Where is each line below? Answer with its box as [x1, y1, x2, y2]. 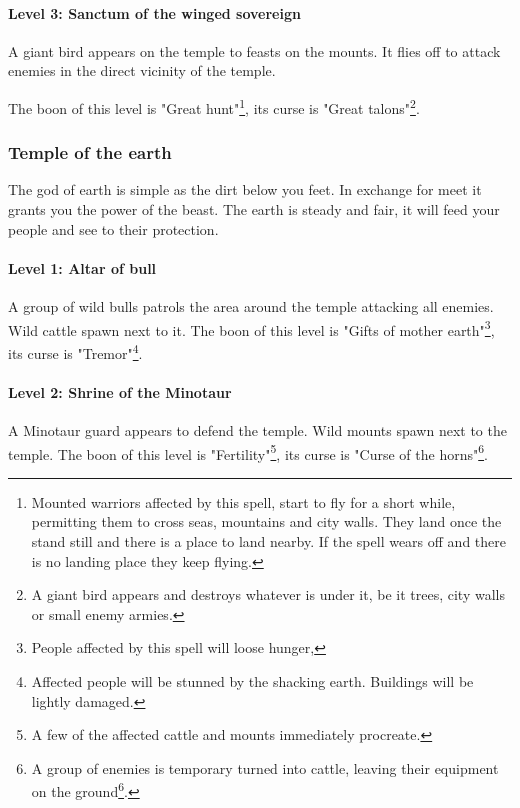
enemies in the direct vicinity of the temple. [8, 60, 276, 81]
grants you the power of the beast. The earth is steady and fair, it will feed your [8, 199, 500, 220]
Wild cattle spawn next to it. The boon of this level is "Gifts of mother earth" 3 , [8, 316, 495, 340]
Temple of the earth [8, 140, 172, 165]
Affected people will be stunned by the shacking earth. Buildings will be [31, 670, 474, 691]
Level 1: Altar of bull [8, 257, 157, 278]
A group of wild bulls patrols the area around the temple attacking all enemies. [8, 296, 494, 317]
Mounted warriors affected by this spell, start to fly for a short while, [31, 491, 456, 512]
